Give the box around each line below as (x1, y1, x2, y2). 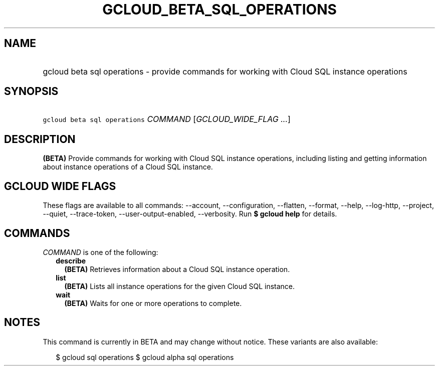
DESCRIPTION (4, 132, 76, 145)
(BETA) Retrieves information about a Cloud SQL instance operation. (64, 264, 290, 273)
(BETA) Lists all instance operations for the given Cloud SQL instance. (64, 281, 295, 290)
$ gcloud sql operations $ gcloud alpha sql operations (56, 352, 234, 361)
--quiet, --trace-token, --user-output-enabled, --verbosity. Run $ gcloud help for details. (43, 209, 337, 218)
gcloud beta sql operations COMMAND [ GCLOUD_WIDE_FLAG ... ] (43, 114, 291, 124)
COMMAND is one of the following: (43, 247, 158, 256)
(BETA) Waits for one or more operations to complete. (64, 298, 242, 307)
